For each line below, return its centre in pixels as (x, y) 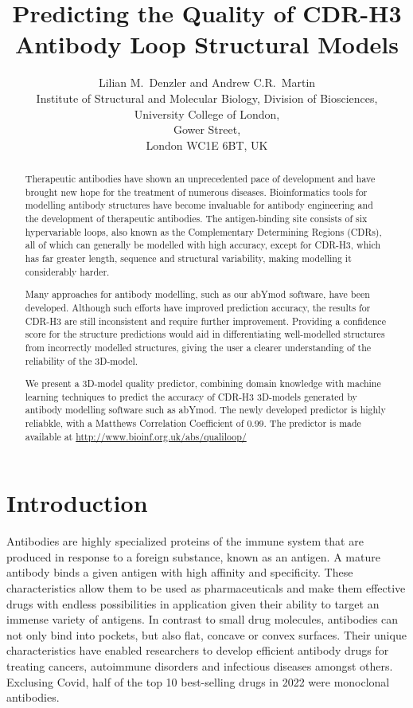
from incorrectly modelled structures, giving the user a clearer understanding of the (198, 347)
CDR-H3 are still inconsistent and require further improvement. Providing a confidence (205, 321)
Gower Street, (207, 129)
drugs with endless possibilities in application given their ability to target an (193, 603)
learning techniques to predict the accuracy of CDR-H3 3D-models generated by (191, 396)
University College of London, (207, 113)
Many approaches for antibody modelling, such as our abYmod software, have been (197, 294)
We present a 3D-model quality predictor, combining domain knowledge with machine (203, 383)
